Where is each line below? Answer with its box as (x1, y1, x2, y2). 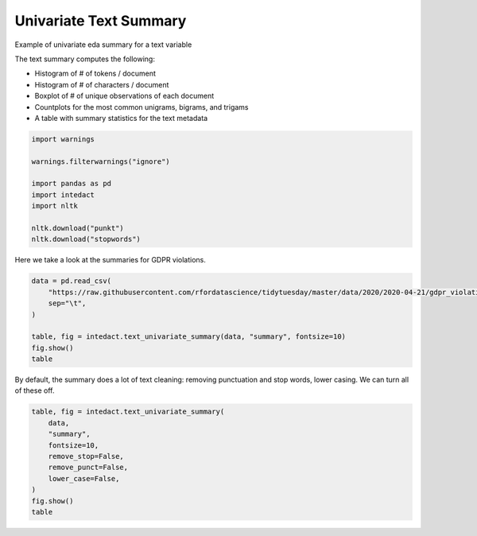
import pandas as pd (31, 179, 111, 188)
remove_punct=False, (48, 463, 129, 472)
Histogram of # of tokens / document (34, 68, 157, 79)
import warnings (31, 134, 95, 143)
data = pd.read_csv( (31, 277, 111, 285)
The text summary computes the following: (14, 54, 155, 64)
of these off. (14, 386, 55, 395)
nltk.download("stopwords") (31, 235, 141, 244)
